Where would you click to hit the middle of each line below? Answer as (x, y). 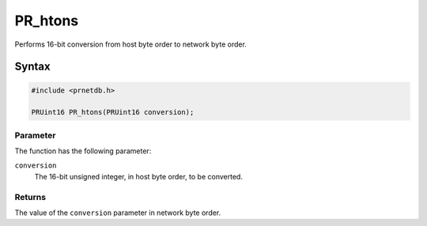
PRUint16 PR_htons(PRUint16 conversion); (113, 112)
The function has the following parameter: (83, 151)
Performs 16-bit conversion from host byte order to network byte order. (130, 44)
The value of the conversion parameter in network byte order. (118, 213)
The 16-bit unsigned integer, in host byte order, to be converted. (138, 176)
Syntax (32, 67)
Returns (30, 197)
